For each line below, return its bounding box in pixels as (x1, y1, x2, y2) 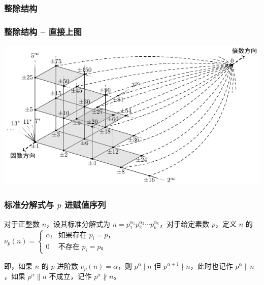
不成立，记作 (49, 270, 92, 281)
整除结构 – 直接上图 (4, 25, 82, 38)
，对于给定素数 (159, 218, 210, 229)
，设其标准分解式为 (46, 218, 111, 229)
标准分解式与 (4, 198, 54, 211)
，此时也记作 (190, 260, 233, 271)
